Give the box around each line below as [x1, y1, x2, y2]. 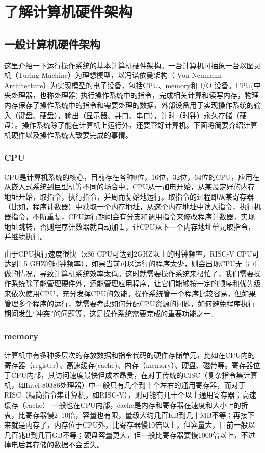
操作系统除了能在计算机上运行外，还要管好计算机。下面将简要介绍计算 [21, 120, 257, 130]
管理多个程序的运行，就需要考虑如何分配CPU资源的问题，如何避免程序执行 [4, 298, 255, 308]
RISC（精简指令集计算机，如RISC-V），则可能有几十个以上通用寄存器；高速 [4, 389, 256, 400]
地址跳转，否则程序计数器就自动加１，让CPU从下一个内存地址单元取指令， [4, 221, 255, 232]
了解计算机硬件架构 [4, 1, 133, 22]
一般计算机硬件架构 [4, 36, 100, 51]
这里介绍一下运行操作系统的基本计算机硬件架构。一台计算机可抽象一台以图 [4, 60, 254, 70]
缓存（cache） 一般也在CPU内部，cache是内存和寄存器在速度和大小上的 [4, 400, 241, 410]
